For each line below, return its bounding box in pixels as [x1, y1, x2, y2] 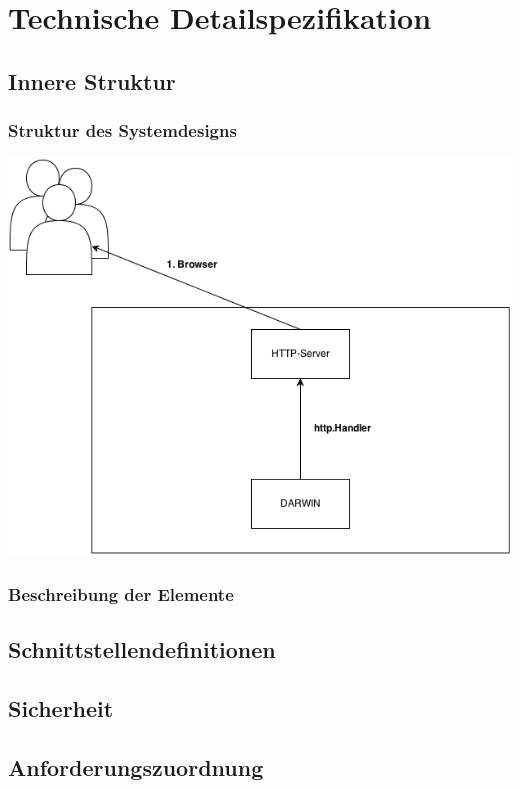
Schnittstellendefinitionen [8, 634, 276, 665]
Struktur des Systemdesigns [8, 118, 237, 143]
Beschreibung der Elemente [8, 581, 234, 606]
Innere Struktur [8, 65, 176, 96]
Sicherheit [8, 692, 114, 723]
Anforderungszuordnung [8, 751, 264, 782]
